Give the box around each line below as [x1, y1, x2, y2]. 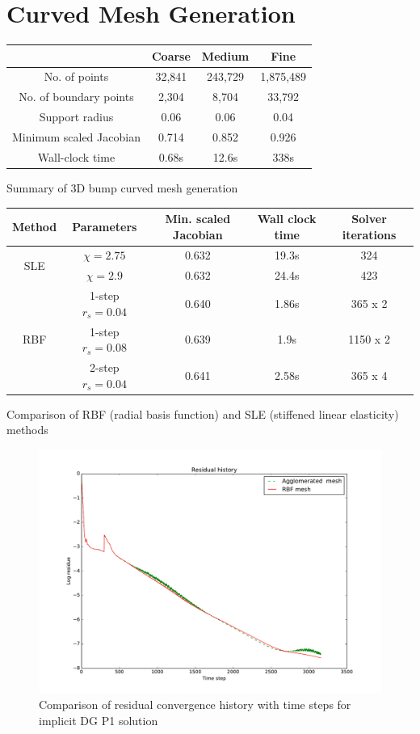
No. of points [44, 68, 109, 85]
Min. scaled [165, 210, 231, 227]
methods [6, 421, 48, 438]
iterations [342, 226, 397, 243]
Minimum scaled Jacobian [12, 129, 141, 145]
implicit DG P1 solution [39, 711, 158, 728]
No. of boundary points [19, 88, 134, 105]
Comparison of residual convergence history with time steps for [39, 695, 351, 712]
